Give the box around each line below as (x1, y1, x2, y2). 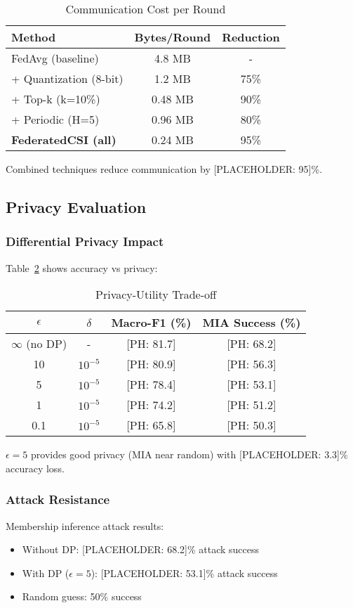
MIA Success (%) (202, 314, 301, 331)
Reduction (222, 29, 280, 45)
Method (11, 29, 56, 45)
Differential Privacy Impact (6, 233, 164, 250)
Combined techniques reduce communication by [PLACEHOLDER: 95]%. (6, 162, 323, 176)
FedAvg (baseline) (11, 50, 99, 66)
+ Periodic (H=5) (11, 111, 100, 127)
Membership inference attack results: (6, 518, 164, 533)
